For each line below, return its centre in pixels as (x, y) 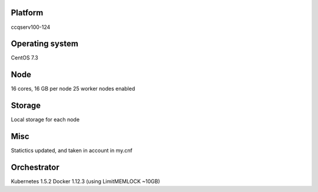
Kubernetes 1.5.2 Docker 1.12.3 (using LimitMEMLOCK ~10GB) (85, 181)
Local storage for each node (45, 120)
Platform (27, 13)
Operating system (45, 44)
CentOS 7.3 (24, 58)
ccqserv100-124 (31, 27)
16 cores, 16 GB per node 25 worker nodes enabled (73, 89)
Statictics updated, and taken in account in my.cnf (72, 151)
